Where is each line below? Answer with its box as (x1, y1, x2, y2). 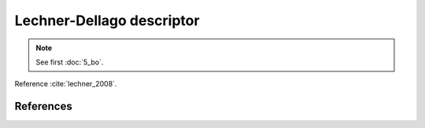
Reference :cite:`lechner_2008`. (14, 79, 117, 89)
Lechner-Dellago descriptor (14, 12, 200, 29)
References (14, 100, 72, 113)
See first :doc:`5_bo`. (35, 57, 104, 67)
